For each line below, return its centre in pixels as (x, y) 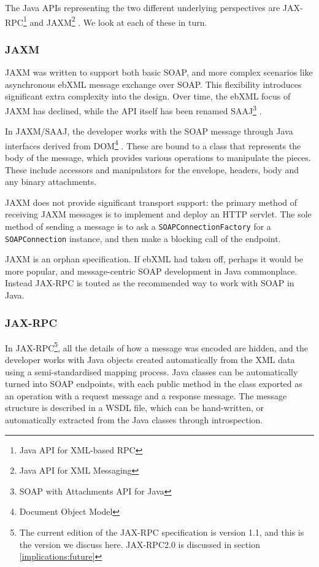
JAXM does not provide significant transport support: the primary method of (151, 202)
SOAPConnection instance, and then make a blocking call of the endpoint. (143, 238)
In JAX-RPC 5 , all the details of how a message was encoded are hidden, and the (157, 346)
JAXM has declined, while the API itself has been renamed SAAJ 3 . (133, 109)
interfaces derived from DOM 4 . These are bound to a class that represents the (153, 144)
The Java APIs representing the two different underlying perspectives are (143, 7)
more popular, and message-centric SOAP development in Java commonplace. (151, 271)
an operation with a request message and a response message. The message (146, 395)
